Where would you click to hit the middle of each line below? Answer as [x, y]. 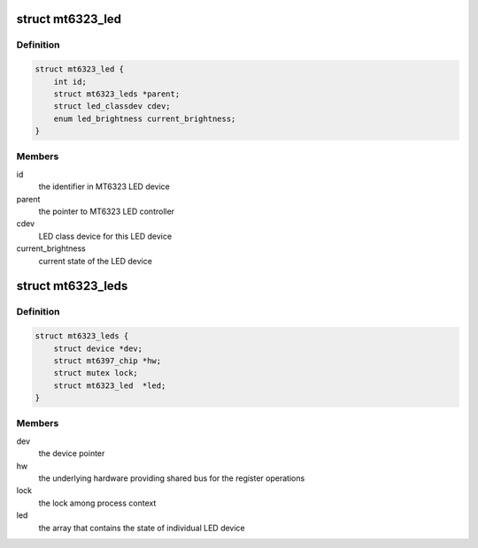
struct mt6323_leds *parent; [117, 94]
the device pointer [72, 453]
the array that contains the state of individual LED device [142, 528]
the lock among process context [97, 503]
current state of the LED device [95, 261]
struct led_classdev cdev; [112, 107]
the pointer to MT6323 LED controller [107, 211]
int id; [70, 81]
